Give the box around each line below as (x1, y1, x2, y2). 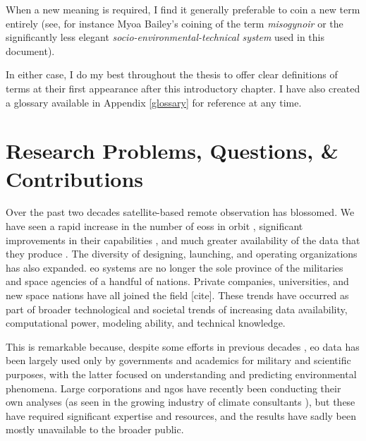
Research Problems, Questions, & (6, 136, 338, 165)
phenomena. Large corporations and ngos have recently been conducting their (6, 380, 341, 395)
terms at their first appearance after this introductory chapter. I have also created (6, 80, 360, 95)
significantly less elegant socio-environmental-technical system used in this (6, 30, 325, 44)
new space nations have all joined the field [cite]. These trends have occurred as (6, 288, 349, 303)
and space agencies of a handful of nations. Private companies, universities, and (6, 274, 349, 289)
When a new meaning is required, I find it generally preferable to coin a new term (6, 2, 360, 16)
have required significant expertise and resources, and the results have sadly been (6, 408, 356, 423)
